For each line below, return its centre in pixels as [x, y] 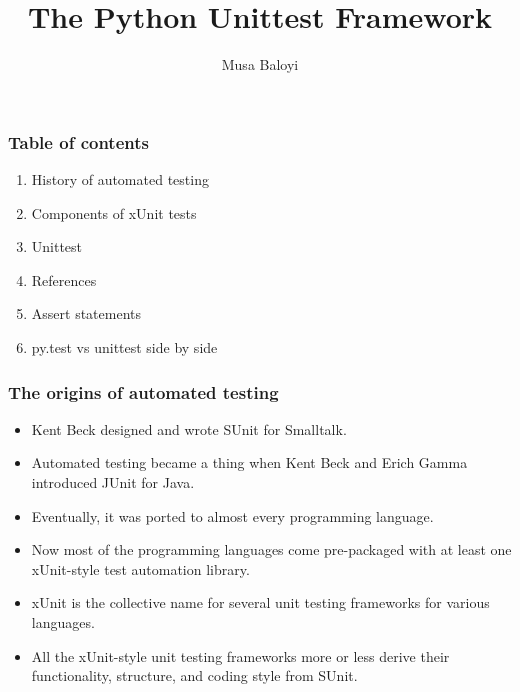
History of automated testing [120, 179]
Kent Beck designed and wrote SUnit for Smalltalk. [189, 428]
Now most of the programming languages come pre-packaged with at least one [271, 549]
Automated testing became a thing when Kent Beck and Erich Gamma [249, 462]
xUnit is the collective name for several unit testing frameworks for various [260, 602]
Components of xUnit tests [114, 212]
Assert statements [86, 313]
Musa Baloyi [260, 64]
